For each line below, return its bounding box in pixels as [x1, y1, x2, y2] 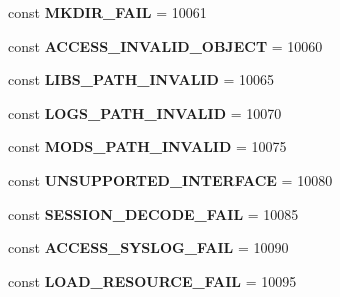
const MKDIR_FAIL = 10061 [8, 2, 207, 22]
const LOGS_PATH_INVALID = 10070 [8, 102, 282, 123]
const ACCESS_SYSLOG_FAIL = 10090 [8, 237, 289, 258]
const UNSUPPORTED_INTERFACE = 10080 [8, 169, 333, 190]
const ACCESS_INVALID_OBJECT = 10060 [8, 35, 323, 56]
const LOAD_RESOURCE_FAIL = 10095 [8, 270, 297, 291]
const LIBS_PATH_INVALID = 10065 [8, 69, 275, 90]
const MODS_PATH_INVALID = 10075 [8, 136, 287, 157]
